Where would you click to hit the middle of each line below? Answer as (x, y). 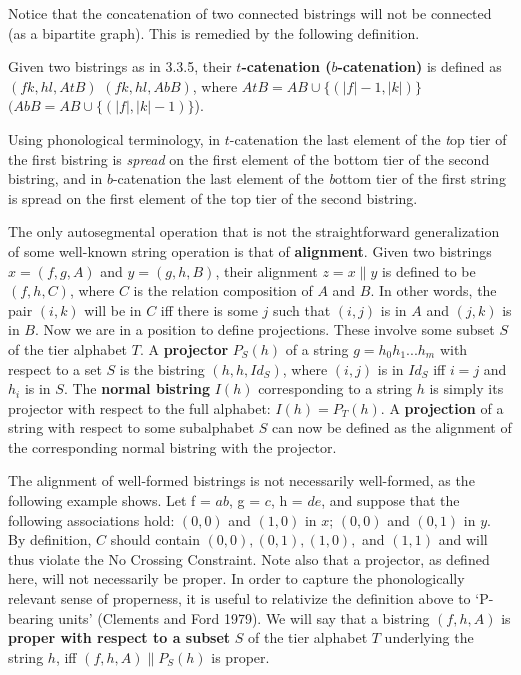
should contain (155, 539)
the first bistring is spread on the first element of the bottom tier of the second (249, 158)
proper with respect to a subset (119, 637)
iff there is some (209, 309)
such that (301, 309)
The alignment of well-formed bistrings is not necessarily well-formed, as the (241, 480)
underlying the (429, 637)
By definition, (50, 539)
